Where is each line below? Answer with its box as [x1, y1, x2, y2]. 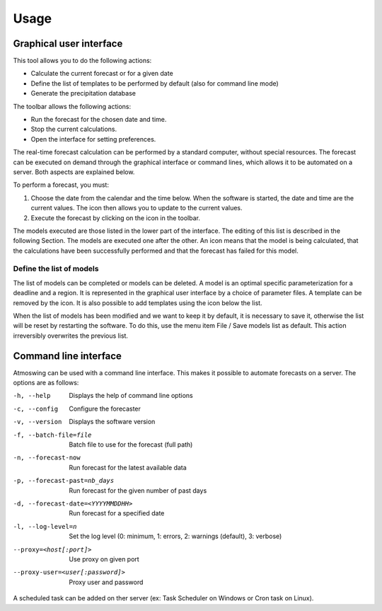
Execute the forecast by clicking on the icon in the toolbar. [30, 213, 201, 222]
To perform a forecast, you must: [13, 181, 110, 189]
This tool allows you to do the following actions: [13, 57, 152, 65]
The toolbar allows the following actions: [13, 102, 131, 110]
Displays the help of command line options [69, 392, 194, 400]
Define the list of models [13, 264, 99, 274]
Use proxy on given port [69, 554, 139, 563]
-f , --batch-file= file [13, 430, 92, 439]
